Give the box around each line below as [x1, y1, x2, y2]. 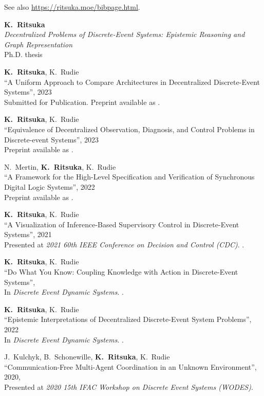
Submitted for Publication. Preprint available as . [4, 96, 160, 107]
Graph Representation [4, 39, 73, 49]
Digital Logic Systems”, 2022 [4, 181, 95, 192]
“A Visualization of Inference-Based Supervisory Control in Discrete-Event [4, 219, 239, 229]
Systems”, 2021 [4, 229, 52, 240]
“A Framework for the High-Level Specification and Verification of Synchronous [4, 171, 255, 182]
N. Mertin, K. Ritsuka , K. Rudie [4, 161, 116, 172]
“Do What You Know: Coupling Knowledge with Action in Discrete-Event [4, 266, 238, 277]
